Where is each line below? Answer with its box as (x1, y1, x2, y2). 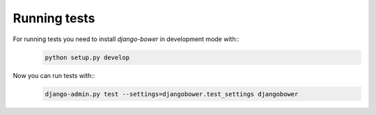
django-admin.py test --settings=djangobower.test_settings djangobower (45, 90, 299, 98)
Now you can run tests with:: (13, 71, 95, 79)
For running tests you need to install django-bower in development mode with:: (13, 35, 240, 43)
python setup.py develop (45, 53, 130, 61)
